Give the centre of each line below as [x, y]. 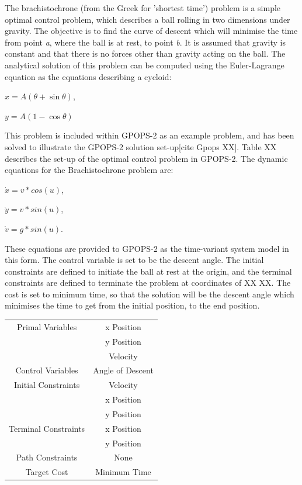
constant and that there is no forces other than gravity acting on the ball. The [145, 53]
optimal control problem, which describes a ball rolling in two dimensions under [147, 19]
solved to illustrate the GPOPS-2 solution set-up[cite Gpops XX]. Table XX [141, 146]
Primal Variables [47, 326]
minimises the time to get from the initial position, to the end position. [132, 305]
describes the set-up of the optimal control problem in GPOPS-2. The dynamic [146, 158]
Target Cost [47, 472]
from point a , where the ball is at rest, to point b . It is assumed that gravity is [145, 42]
